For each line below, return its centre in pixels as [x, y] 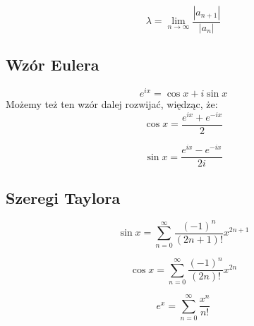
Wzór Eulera [53, 65]
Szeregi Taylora [63, 197]
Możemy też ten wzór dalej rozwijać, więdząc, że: [112, 104]
